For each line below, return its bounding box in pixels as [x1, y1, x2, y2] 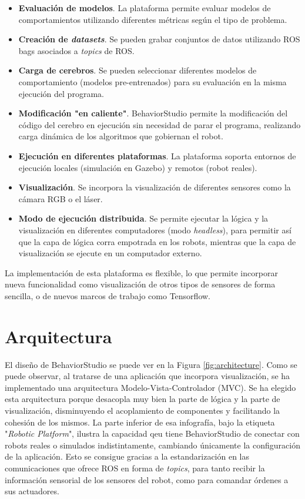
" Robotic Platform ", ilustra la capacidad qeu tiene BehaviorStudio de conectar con [5, 427, 300, 440]
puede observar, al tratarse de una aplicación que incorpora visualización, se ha [5, 370, 290, 382]
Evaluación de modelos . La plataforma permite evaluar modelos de [18, 2, 271, 14]
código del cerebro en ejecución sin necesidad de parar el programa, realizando [18, 118, 301, 130]
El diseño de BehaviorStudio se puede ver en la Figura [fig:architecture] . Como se [5, 358, 297, 370]
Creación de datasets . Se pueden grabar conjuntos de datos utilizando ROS [18, 33, 300, 45]
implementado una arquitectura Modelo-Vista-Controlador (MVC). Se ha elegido [5, 381, 296, 393]
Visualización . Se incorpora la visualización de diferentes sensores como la [18, 181, 291, 193]
